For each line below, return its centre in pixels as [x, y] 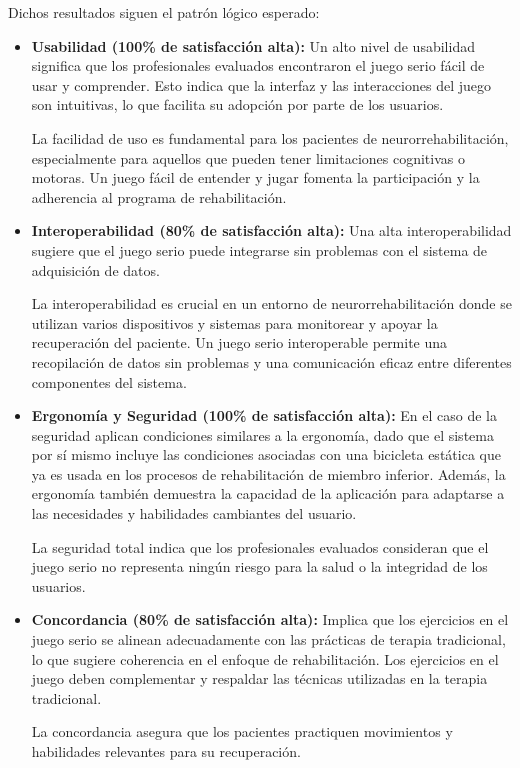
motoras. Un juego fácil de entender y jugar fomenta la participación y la [255, 177]
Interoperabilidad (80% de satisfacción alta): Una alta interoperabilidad [271, 230]
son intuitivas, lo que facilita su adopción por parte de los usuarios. [237, 104]
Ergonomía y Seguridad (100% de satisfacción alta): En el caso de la [264, 415]
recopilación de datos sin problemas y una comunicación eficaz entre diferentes [271, 361]
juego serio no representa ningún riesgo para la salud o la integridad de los [259, 566]
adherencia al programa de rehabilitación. [159, 196]
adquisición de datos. [95, 269]
